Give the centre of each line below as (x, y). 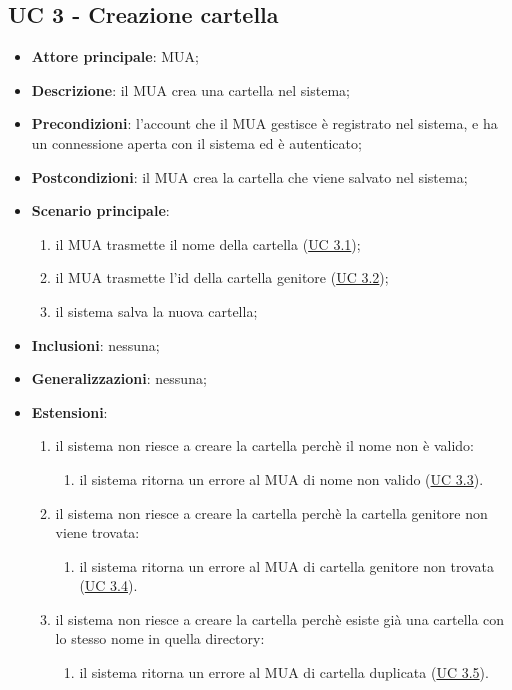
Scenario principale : (100, 210)
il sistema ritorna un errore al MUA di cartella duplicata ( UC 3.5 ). (284, 672)
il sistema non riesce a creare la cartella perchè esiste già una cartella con (280, 618)
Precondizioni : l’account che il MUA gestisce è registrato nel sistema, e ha (264, 123)
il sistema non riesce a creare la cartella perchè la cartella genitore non (271, 512)
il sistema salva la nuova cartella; (156, 310)
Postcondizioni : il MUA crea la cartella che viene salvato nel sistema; (249, 176)
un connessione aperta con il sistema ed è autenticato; (196, 142)
